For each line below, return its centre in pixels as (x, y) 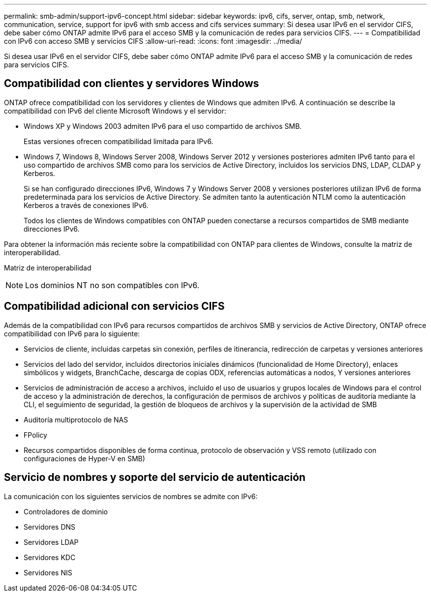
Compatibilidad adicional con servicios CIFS (114, 306)
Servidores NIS (48, 572)
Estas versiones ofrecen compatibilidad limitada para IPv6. (119, 141)
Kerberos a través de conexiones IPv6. (86, 205)
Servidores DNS (50, 527)
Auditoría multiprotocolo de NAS (76, 419)
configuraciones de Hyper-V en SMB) (84, 458)
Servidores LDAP (51, 542)
